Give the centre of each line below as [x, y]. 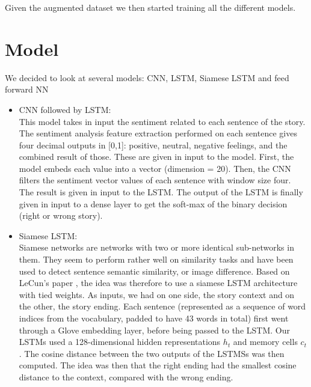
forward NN [27, 89]
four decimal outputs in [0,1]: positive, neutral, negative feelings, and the [153, 145]
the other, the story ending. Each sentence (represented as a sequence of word [162, 306]
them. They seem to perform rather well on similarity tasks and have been [156, 259]
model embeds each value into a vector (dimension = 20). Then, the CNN [155, 168]
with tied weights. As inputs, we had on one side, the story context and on [157, 294]
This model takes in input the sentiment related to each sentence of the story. [162, 121]
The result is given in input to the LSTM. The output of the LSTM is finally [161, 192]
